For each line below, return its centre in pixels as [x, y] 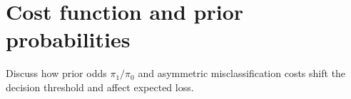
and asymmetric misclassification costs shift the [242, 73]
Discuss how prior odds [56, 73]
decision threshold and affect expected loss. [100, 87]
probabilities [68, 39]
